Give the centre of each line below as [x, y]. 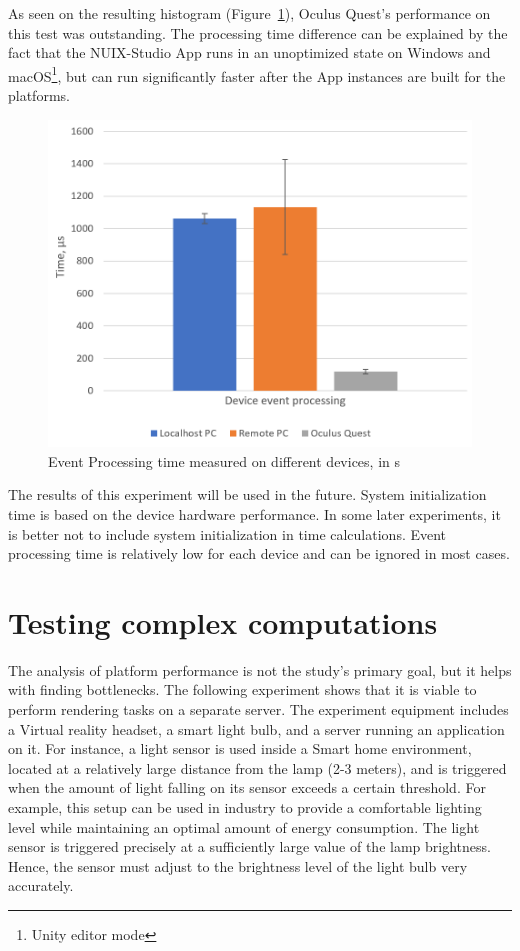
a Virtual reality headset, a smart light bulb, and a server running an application [256, 728]
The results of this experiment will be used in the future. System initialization [247, 494]
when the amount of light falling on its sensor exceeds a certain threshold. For [247, 787]
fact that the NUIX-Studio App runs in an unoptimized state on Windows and [249, 52]
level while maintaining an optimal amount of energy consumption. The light [244, 826]
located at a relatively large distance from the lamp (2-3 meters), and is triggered [257, 767]
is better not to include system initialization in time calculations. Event [227, 533]
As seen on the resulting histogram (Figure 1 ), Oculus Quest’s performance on [249, 13]
